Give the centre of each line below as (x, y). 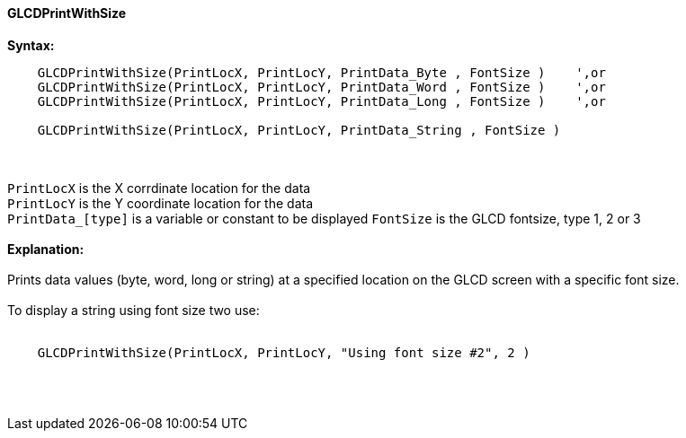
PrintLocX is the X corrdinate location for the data (159, 188)
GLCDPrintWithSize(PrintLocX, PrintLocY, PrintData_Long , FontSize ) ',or (321, 101)
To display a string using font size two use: (134, 310)
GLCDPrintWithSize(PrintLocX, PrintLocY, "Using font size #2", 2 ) (284, 352)
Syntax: (31, 45)
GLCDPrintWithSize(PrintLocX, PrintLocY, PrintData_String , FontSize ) (299, 130)
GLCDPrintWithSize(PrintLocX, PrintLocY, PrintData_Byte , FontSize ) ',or (321, 72)
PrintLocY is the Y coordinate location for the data (160, 203)
